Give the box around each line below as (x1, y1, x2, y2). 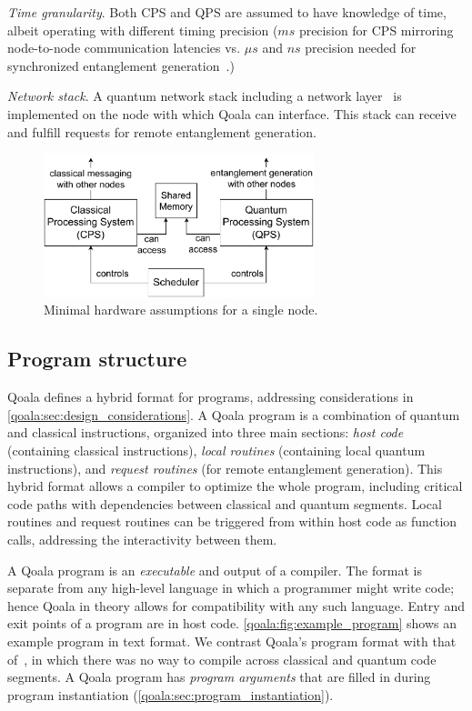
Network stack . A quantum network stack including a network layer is (7, 86, 402, 105)
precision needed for (305, 38, 417, 57)
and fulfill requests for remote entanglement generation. (7, 122, 316, 141)
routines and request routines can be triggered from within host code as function (7, 512, 457, 531)
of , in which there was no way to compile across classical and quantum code (7, 649, 437, 668)
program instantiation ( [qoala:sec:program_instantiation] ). (7, 685, 334, 704)
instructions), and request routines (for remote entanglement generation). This (7, 458, 443, 477)
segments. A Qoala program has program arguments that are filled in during (7, 667, 431, 686)
